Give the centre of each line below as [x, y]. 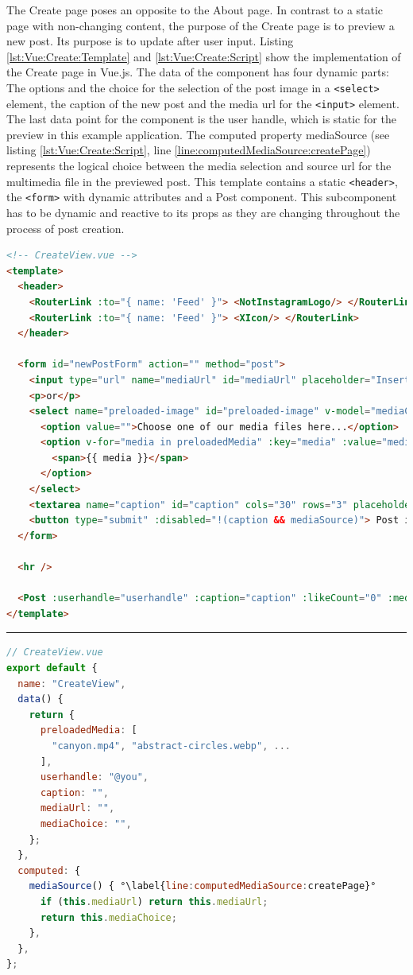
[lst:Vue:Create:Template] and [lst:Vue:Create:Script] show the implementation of [204, 56]
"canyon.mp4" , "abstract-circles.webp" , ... [172, 746]
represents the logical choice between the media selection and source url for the [199, 166]
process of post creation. [66, 228]
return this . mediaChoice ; [108, 917]
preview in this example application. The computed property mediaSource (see [198, 134]
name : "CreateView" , [72, 684]
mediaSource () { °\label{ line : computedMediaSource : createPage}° [203, 886]
